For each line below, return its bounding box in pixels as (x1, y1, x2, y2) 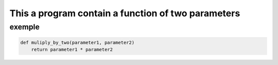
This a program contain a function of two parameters (9, 8, 240, 19)
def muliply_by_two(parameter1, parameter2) (20, 40, 135, 45)
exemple (9, 22, 40, 31)
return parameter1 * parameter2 (31, 47, 113, 53)
